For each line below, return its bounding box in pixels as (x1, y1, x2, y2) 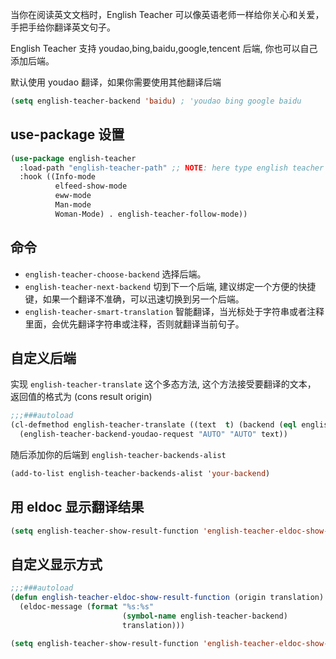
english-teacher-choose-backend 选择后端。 (24, 268, 207, 280)
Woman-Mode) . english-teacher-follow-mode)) (54, 209, 248, 219)
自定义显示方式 (10, 556, 103, 573)
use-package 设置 (10, 126, 125, 143)
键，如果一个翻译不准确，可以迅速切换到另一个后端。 (24, 293, 245, 305)
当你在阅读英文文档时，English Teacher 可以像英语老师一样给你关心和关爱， (10, 9, 325, 20)
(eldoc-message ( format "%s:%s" (19, 602, 155, 612)
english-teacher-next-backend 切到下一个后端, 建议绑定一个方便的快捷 (24, 280, 317, 292)
